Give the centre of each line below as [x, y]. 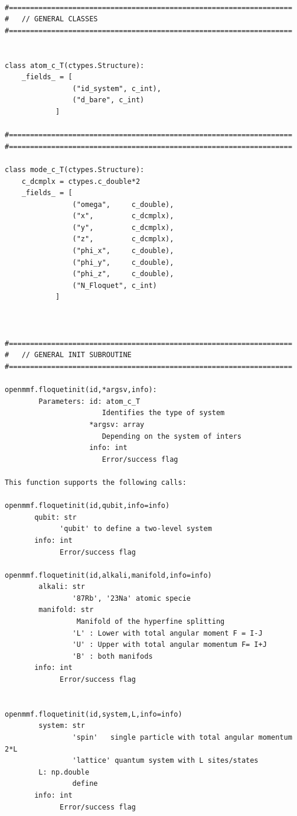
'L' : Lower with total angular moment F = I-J [167, 633]
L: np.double [64, 772]
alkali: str [62, 587]
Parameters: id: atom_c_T [89, 401]
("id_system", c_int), [117, 88]
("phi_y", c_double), [123, 262]
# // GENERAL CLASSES [51, 19]
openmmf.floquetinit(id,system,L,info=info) [94, 714]
